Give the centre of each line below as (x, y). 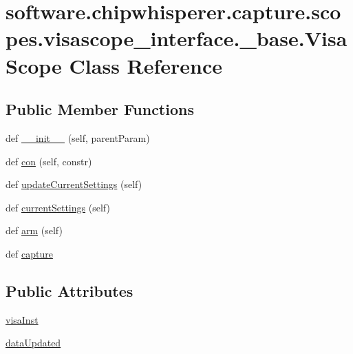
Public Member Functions (100, 109)
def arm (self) (34, 230)
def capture (29, 253)
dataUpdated (33, 343)
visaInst (22, 319)
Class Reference (146, 65)
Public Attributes (69, 290)
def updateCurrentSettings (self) (74, 184)
